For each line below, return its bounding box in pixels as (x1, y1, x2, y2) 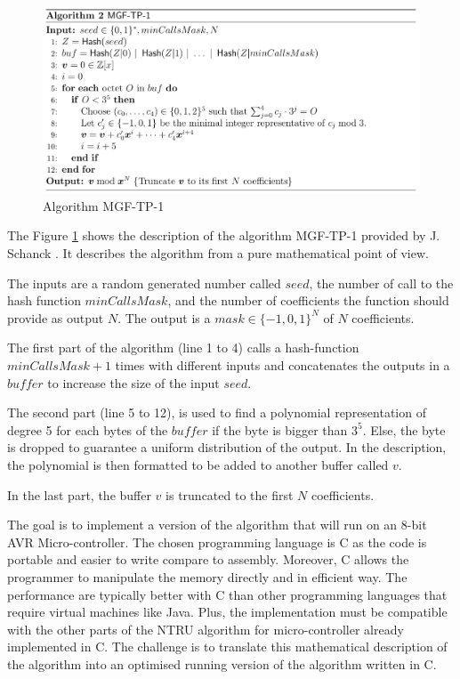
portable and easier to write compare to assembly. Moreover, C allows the (7, 550, 409, 569)
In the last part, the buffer (7, 485, 151, 504)
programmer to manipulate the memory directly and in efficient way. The (7, 567, 408, 586)
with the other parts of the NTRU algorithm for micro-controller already (7, 619, 404, 638)
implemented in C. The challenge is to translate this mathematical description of (7, 637, 448, 656)
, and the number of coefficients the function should (167, 291, 449, 310)
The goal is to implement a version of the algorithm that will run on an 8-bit (7, 515, 427, 534)
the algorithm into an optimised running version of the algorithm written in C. (7, 654, 437, 673)
